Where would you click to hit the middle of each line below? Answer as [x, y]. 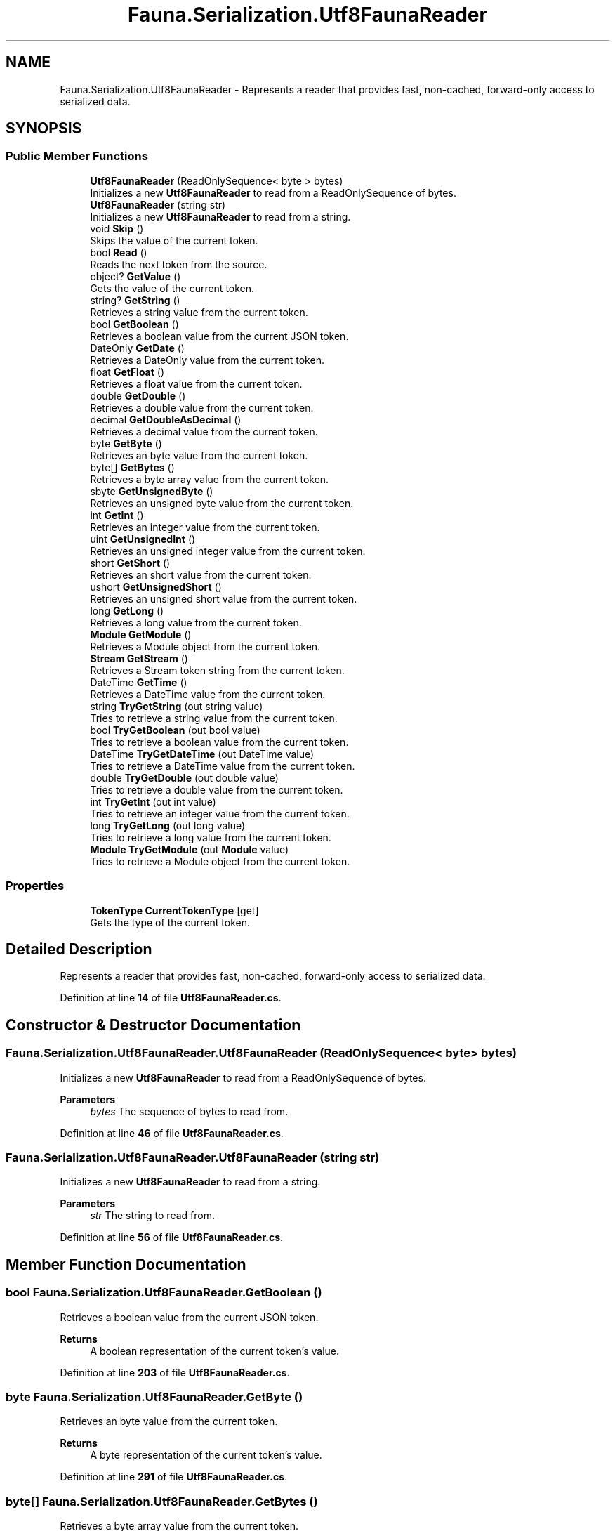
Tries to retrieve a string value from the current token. [214, 718]
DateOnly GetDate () [137, 348]
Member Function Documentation [126, 1264]
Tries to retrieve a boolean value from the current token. [219, 742]
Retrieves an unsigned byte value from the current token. [222, 503]
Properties [35, 886]
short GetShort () [130, 563]
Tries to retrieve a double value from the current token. [217, 789]
